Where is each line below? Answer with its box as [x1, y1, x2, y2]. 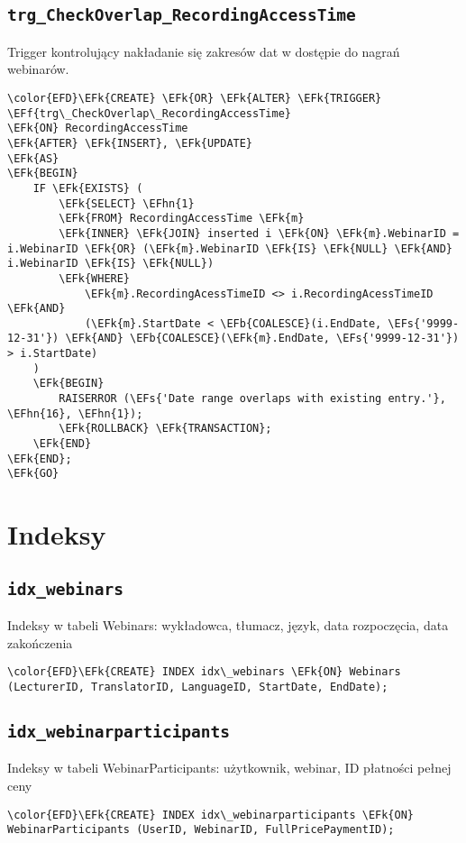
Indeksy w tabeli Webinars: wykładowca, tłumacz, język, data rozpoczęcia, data [7, 616, 449, 635]
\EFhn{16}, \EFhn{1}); [7, 407, 143, 420]
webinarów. [7, 60, 69, 78]
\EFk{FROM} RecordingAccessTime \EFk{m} [59, 212, 305, 225]
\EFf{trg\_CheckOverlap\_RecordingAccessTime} [7, 106, 291, 120]
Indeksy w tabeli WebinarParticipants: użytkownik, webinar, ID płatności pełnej [7, 758, 452, 777]
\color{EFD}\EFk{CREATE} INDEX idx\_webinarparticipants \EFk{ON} [7, 808, 415, 821]
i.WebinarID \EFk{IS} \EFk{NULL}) [7, 257, 215, 270]
